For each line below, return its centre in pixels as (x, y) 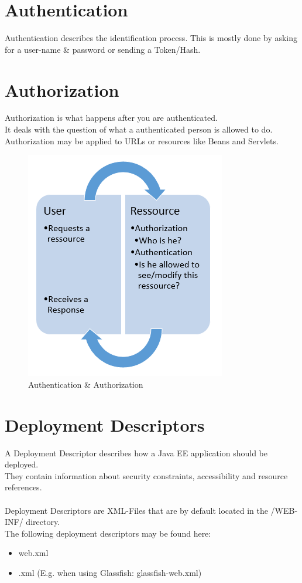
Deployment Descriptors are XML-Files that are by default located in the (136, 510)
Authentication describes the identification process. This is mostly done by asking (151, 38)
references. (23, 487)
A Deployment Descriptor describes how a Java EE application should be (136, 452)
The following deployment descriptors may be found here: (108, 533)
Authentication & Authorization (86, 384)
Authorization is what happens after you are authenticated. (111, 118)
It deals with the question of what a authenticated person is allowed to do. (139, 129)
